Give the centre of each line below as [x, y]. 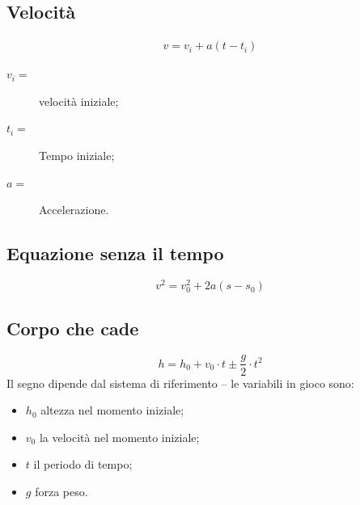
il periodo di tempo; [83, 464]
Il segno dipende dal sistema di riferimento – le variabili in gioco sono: [180, 383]
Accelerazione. [74, 210]
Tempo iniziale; [77, 156]
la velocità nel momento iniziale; [119, 437]
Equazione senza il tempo [115, 253]
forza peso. [61, 491]
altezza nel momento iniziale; [112, 410]
